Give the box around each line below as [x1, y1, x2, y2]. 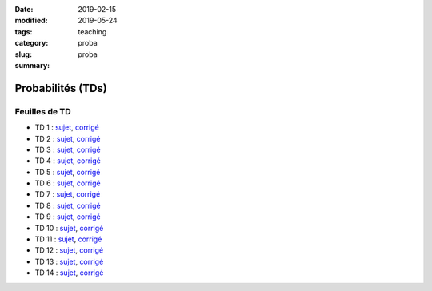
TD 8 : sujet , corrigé [34, 201, 101, 210]
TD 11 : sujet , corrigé [34, 234, 102, 244]
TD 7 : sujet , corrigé [34, 189, 101, 199]
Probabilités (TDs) [14, 81, 107, 95]
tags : [14, 26, 33, 36]
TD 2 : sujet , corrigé [34, 134, 101, 143]
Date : [14, 5, 34, 14]
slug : [14, 49, 32, 59]
